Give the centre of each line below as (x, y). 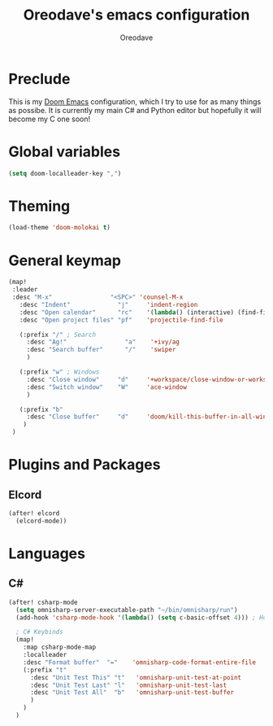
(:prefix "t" (45, 670)
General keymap (65, 260)
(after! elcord (34, 514)
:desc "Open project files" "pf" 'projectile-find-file (121, 320)
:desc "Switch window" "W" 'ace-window (106, 387)
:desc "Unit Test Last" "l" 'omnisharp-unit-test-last (128, 685)
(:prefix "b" (41, 409)
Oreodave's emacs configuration (136, 15)
